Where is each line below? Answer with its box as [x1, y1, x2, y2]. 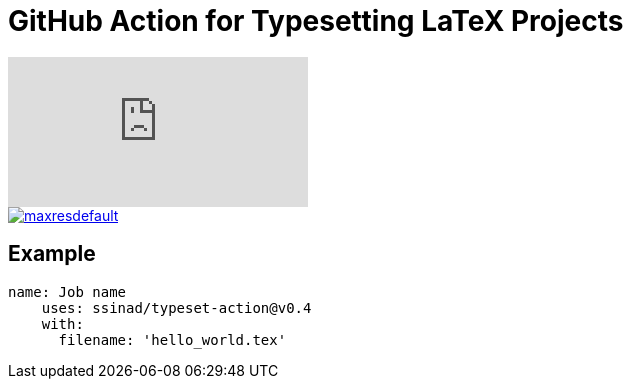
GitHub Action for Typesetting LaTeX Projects [8, 4, 624, 38]
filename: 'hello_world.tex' [58, 331, 287, 348]
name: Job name [8, 283, 127, 300]
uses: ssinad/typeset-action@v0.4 [41, 299, 312, 316]
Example [8, 241, 96, 267]
